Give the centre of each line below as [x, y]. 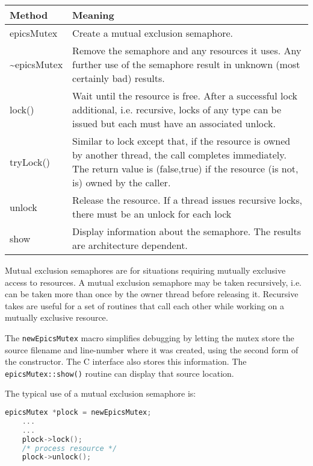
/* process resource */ [70, 448]
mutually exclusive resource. [57, 317]
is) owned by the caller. [122, 182]
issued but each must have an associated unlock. [174, 123]
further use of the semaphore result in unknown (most [186, 64]
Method [29, 15]
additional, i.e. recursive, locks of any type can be [177, 109]
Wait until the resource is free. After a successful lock [185, 96]
